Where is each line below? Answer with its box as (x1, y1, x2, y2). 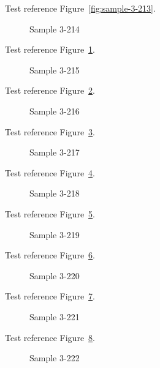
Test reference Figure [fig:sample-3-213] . (5, 2, 156, 14)
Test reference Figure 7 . (5, 290, 95, 302)
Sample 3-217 (29, 146, 80, 159)
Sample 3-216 (29, 104, 80, 117)
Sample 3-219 (29, 228, 80, 241)
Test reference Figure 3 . (5, 125, 95, 138)
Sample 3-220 (29, 269, 80, 282)
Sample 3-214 (29, 22, 80, 35)
